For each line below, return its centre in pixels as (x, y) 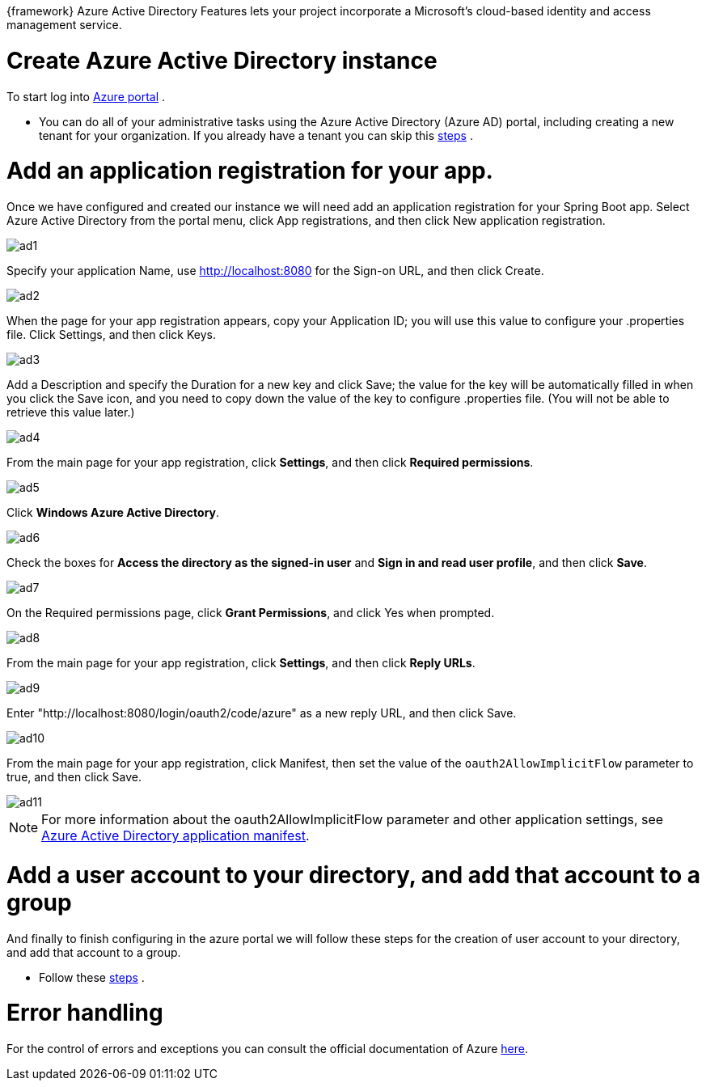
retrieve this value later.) (71, 412)
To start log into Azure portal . (86, 96)
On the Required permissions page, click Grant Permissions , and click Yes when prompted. (251, 613)
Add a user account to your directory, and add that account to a (354, 875)
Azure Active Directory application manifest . (175, 835)
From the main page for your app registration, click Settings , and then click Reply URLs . (241, 663)
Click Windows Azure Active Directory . (113, 512)
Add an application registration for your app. (250, 171)
